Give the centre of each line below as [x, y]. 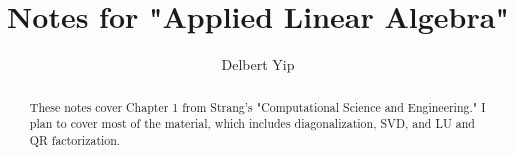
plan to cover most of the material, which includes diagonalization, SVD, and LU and [252, 123]
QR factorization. [75, 139]
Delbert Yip [258, 64]
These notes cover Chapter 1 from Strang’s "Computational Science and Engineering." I [257, 106]
